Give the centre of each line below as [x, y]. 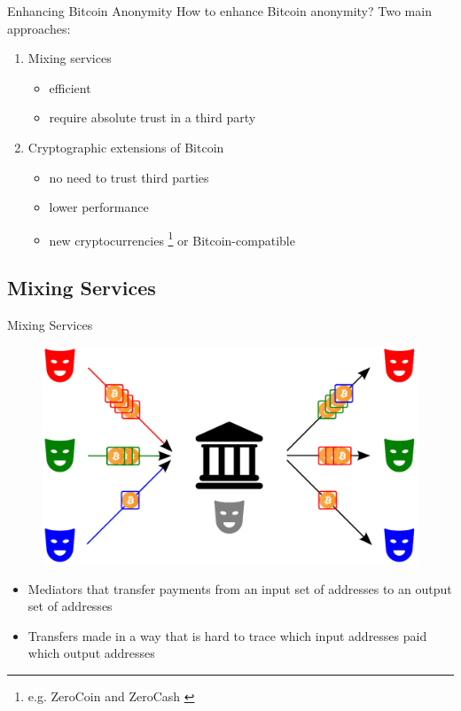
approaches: [39, 28]
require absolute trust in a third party [152, 117]
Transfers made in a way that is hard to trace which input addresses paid [227, 635]
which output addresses [91, 653]
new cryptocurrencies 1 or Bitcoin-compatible [172, 238]
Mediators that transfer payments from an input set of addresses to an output [240, 588]
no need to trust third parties [129, 177]
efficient [70, 87]
